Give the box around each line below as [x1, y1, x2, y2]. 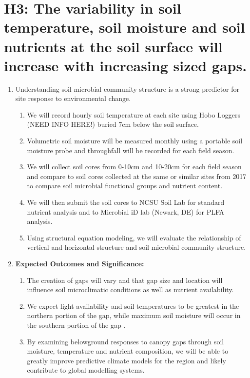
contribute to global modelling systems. [27, 365, 145, 375]
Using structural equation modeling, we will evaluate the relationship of [27, 232, 241, 242]
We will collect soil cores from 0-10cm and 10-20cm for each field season [27, 161, 242, 172]
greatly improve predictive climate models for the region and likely [27, 355, 226, 365]
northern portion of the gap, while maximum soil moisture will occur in [27, 310, 241, 320]
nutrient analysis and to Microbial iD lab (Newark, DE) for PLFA [27, 206, 225, 217]
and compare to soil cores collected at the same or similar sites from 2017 [27, 171, 247, 181]
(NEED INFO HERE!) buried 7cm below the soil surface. [27, 119, 199, 129]
